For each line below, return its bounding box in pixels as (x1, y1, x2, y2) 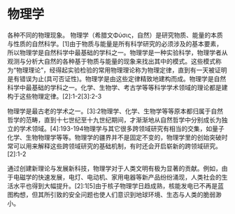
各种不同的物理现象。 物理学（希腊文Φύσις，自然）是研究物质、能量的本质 (7, 31, 224, 39)
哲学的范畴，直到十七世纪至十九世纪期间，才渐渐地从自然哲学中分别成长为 (7, 115, 222, 124)
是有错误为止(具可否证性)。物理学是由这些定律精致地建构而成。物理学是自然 (7, 74, 227, 83)
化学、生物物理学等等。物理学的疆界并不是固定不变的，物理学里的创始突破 (7, 133, 222, 141)
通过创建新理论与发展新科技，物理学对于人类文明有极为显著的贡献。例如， (7, 164, 222, 172)
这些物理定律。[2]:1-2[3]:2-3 (19, 92, 102, 100)
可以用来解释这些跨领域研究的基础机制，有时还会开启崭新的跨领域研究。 (13, 141, 222, 150)
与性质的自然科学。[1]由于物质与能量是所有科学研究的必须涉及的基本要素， (7, 39, 222, 48)
